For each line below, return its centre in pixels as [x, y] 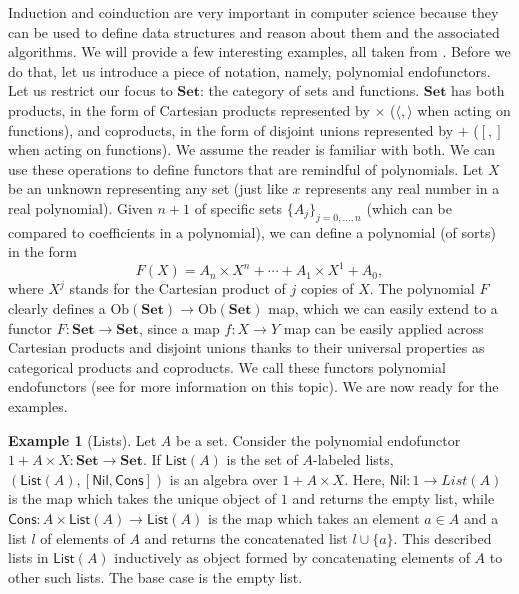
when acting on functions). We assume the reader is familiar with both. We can [251, 149]
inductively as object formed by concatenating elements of [292, 557]
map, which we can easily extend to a [383, 308]
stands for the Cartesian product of [177, 288]
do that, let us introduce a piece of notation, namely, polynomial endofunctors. [249, 70]
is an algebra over [223, 478]
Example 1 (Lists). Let [82, 439]
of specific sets [238, 207]
